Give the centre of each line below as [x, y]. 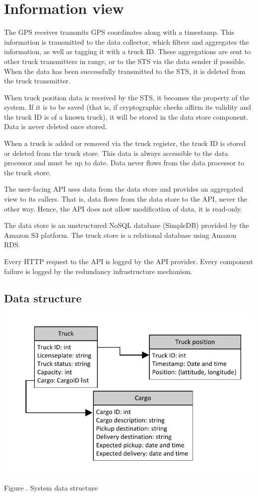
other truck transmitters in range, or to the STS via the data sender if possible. [125, 61]
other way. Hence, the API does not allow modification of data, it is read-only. [123, 208]
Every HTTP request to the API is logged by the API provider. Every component [129, 261]
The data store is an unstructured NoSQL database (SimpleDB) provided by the [127, 225]
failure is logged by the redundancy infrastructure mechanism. [98, 271]
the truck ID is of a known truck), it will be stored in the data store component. [126, 116]
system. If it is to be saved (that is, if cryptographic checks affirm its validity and [128, 107]
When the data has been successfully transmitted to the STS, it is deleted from [125, 71]
